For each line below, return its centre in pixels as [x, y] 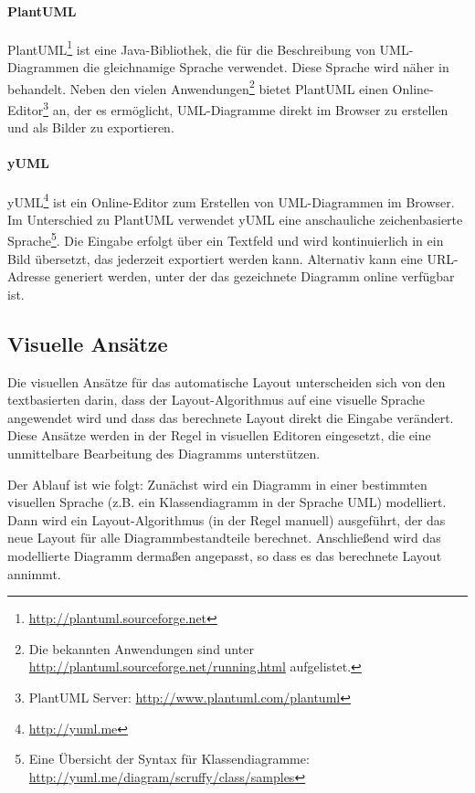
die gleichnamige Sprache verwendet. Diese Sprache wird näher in [266, 67]
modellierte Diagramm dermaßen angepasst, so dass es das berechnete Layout [225, 555]
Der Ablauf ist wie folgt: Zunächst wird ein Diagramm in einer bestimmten [217, 484]
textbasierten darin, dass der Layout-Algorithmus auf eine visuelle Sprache [216, 400]
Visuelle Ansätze [88, 343]
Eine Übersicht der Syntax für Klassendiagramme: [169, 759]
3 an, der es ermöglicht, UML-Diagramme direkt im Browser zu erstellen [246, 108]
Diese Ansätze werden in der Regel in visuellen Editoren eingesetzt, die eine [219, 435]
